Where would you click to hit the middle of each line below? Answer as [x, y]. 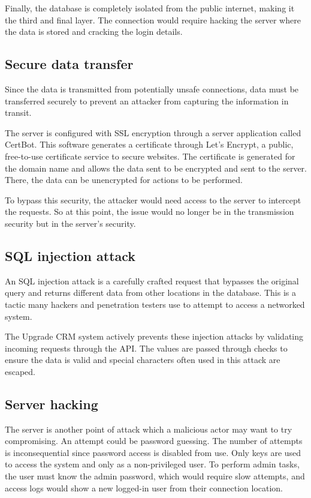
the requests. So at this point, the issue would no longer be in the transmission [150, 211]
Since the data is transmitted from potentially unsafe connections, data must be [152, 88]
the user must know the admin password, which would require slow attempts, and [155, 476]
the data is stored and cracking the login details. [94, 31]
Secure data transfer [69, 64]
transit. [18, 112]
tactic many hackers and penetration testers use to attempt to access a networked [155, 304]
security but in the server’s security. [70, 223]
